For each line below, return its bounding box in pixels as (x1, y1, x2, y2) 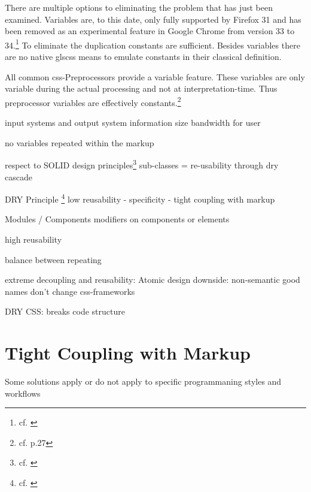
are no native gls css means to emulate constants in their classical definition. (5, 50, 282, 63)
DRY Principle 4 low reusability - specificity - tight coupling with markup (5, 191, 275, 205)
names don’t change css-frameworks (5, 285, 135, 297)
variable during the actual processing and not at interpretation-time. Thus (5, 82, 278, 95)
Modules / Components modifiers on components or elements (5, 213, 230, 225)
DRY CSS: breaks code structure (5, 305, 125, 318)
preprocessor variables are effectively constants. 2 (5, 94, 181, 108)
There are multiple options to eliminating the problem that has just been (5, 1, 273, 13)
